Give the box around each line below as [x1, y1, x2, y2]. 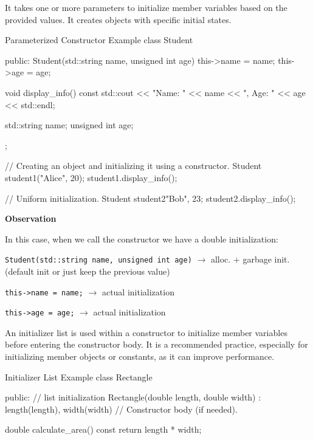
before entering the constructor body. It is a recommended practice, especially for [5, 338, 308, 351]
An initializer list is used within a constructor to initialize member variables [5, 326, 287, 339]
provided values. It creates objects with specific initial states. [5, 13, 232, 26]
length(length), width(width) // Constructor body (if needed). [5, 402, 238, 415]
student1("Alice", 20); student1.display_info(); [5, 171, 177, 184]
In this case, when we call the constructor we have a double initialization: [5, 232, 278, 245]
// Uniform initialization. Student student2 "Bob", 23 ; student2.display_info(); [5, 191, 296, 204]
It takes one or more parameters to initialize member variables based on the [5, 1, 287, 13]
